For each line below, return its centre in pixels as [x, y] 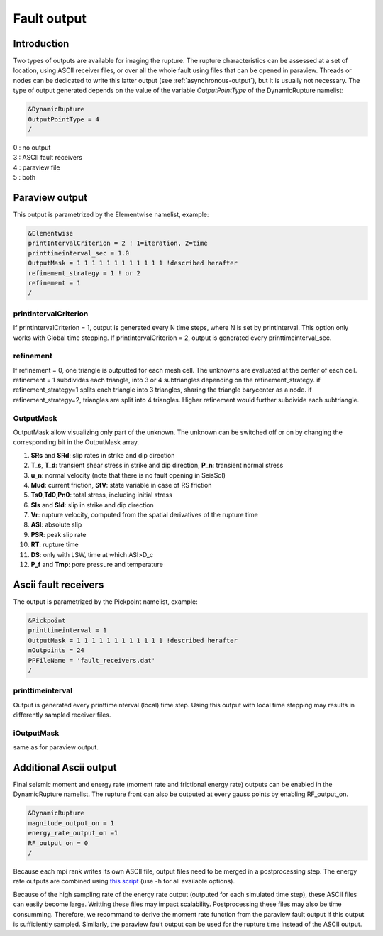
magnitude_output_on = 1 [71, 823]
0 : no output [32, 147]
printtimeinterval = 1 [67, 631]
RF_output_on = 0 [58, 843]
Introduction [41, 44]
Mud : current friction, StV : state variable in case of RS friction [121, 485]
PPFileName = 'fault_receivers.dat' [92, 660]
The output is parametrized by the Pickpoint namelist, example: [105, 601]
